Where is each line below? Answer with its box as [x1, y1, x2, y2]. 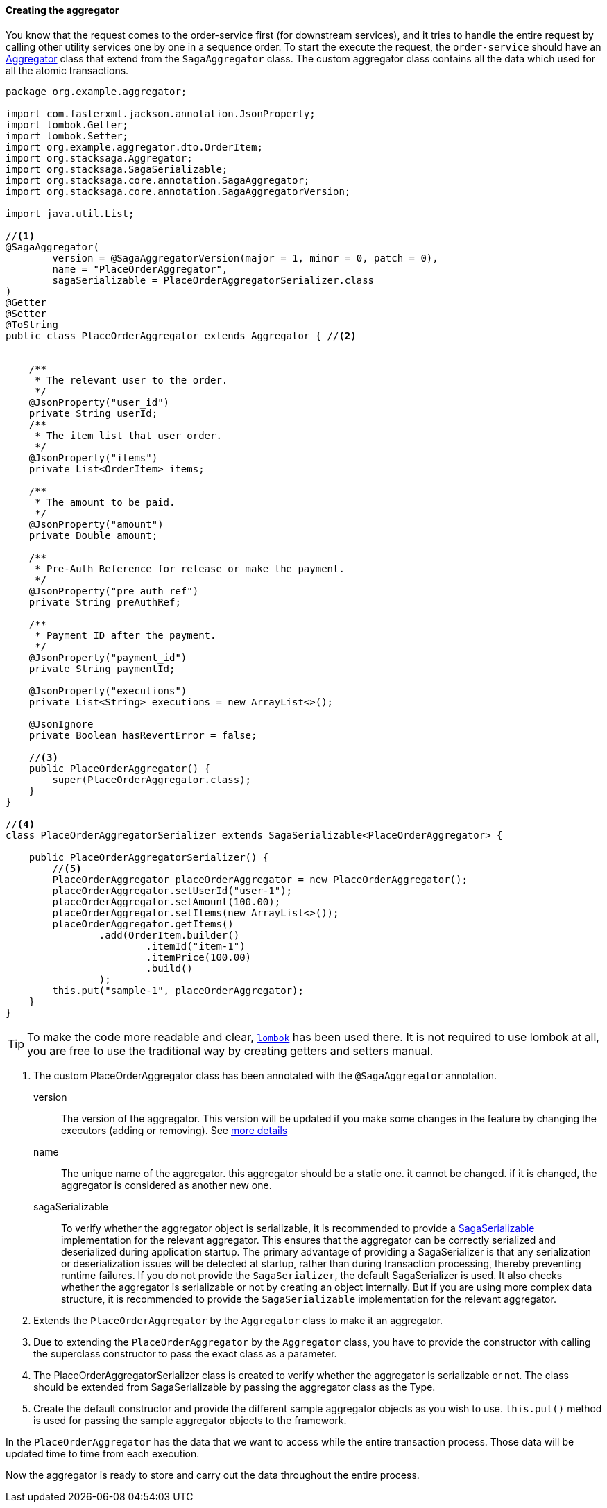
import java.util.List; [6, 207, 135, 219]
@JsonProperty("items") [28, 452, 158, 463]
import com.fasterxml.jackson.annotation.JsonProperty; [6, 108, 316, 119]
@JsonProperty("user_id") [28, 396, 170, 408]
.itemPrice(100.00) [146, 951, 252, 963]
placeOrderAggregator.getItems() [52, 918, 234, 929]
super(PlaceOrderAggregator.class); [52, 773, 252, 785]
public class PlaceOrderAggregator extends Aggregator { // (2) [6, 329, 357, 341]
